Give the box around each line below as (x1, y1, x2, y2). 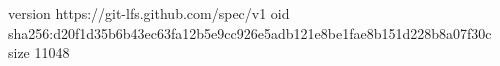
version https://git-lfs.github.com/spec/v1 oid (8, 3, 290, 23)
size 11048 (8, 42, 70, 63)
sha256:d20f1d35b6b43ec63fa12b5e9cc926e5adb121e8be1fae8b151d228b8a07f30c (8, 22, 492, 43)
